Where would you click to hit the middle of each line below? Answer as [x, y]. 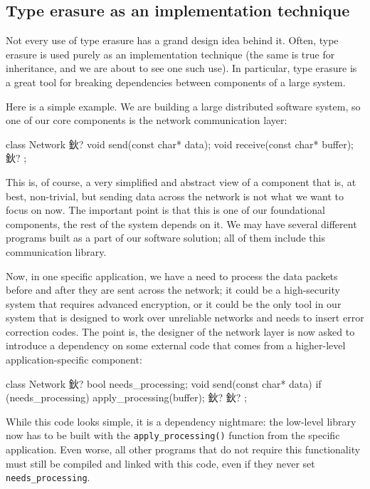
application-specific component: [74, 360]
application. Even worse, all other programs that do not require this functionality [183, 449]
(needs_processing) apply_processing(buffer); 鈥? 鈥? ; [126, 397]
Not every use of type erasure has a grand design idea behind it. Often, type [172, 40]
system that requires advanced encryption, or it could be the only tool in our [174, 303]
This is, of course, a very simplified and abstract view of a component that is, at [181, 181]
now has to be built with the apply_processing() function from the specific [173, 435]
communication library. [56, 251]
